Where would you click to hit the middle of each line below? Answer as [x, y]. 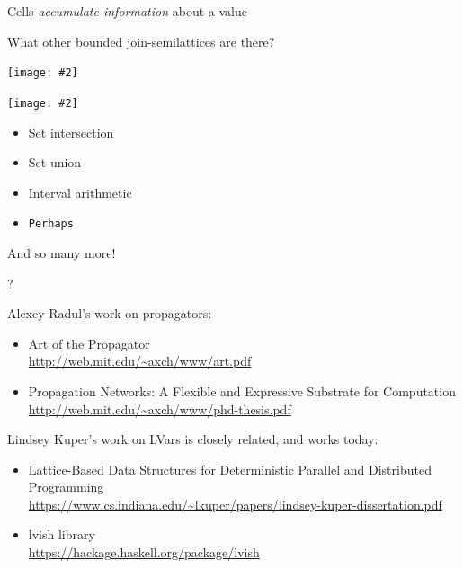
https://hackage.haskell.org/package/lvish [144, 552]
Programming [66, 487]
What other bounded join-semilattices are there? [141, 41]
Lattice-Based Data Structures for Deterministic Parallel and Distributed [230, 469]
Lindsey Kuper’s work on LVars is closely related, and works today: [193, 439]
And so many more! [62, 252]
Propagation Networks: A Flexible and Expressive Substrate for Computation [242, 390]
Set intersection [71, 132]
